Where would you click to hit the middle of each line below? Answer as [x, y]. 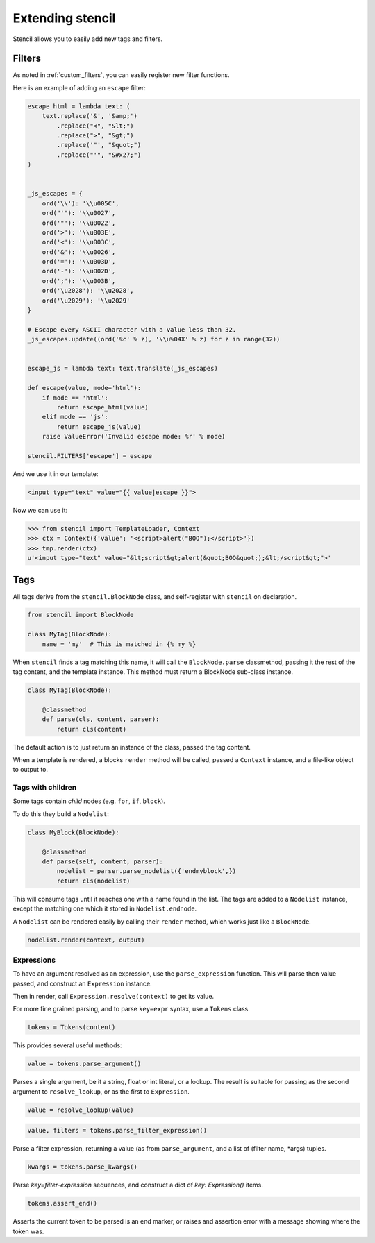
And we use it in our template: [56, 474]
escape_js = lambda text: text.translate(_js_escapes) [123, 369]
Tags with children [45, 788]
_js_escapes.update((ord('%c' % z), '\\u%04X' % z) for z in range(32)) [154, 339]
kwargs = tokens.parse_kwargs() [83, 1167]
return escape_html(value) [102, 407]
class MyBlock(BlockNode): [73, 832]
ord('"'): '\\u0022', [79, 223]
